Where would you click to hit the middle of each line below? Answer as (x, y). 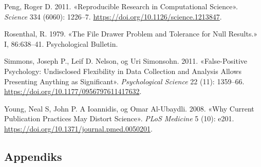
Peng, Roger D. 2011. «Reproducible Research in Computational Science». (121, 6)
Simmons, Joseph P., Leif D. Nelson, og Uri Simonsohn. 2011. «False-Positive (126, 61)
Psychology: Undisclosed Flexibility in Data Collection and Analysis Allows (123, 71)
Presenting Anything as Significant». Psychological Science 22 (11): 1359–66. (124, 81)
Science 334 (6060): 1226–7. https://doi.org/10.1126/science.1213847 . (113, 16)
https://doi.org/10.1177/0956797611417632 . (73, 91)
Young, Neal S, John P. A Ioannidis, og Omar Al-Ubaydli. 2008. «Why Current (129, 108)
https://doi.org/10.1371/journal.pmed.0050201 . (78, 128)
